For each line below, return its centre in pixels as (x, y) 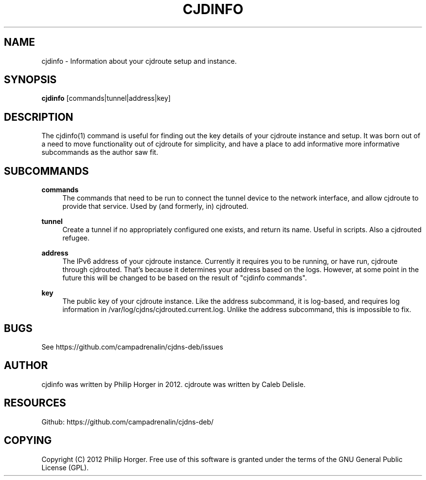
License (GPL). (65, 467)
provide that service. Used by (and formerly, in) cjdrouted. (155, 206)
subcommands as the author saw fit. (100, 152)
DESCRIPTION (39, 117)
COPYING (28, 441)
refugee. (76, 238)
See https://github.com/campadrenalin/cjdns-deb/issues (132, 347)
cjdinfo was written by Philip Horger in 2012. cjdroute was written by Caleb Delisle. (174, 384)
